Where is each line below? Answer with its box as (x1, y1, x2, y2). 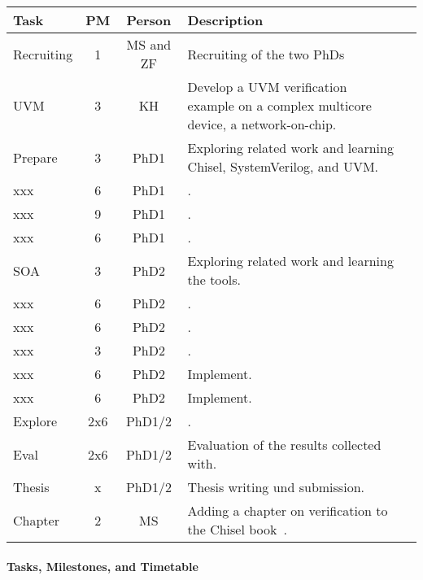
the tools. (187, 270, 242, 289)
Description (187, 11, 264, 29)
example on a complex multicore (187, 96, 372, 115)
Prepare (13, 147, 58, 167)
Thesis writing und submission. (187, 478, 364, 496)
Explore (13, 412, 58, 430)
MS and (126, 35, 172, 54)
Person (126, 11, 172, 29)
